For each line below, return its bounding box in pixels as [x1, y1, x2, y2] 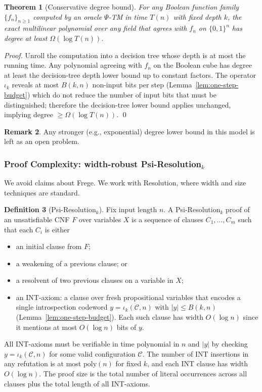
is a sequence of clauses [132, 214, 203, 224]
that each [4, 224, 33, 234]
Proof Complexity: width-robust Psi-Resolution [4, 157, 202, 170]
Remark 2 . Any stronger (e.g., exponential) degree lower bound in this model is [4, 126, 255, 136]
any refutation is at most [4, 358, 81, 369]
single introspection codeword [16, 302, 108, 312]
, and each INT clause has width [147, 358, 248, 369]
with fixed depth [173, 11, 222, 22]
